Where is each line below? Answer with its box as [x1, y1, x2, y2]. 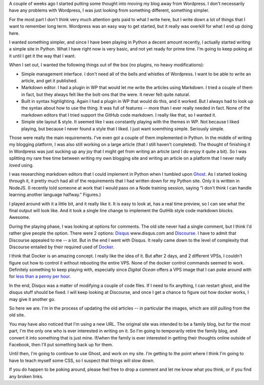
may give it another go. [9, 296, 56, 302]
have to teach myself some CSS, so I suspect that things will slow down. [9, 358, 155, 363]
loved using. [9, 162, 34, 168]
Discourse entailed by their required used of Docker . [9, 244, 114, 250]
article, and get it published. [21, 77, 78, 83]
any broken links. [9, 373, 44, 379]
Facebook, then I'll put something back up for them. [9, 341, 113, 347]
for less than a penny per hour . [9, 273, 71, 279]
